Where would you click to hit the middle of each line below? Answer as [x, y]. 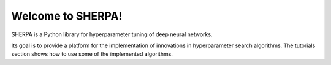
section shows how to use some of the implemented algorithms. [92, 54]
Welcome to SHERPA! [67, 16]
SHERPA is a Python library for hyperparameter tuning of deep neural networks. [112, 34]
